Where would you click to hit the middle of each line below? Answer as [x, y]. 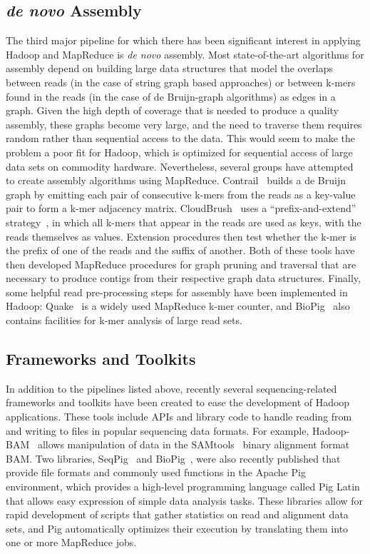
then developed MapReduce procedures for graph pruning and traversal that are [181, 264]
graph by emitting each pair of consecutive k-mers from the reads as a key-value [181, 194]
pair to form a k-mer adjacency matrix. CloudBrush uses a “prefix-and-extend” [181, 208]
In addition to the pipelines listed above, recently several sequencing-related [171, 388]
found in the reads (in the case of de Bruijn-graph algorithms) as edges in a [171, 96]
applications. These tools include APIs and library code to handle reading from [179, 417]
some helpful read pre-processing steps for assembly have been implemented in [177, 292]
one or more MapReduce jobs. [71, 542]
